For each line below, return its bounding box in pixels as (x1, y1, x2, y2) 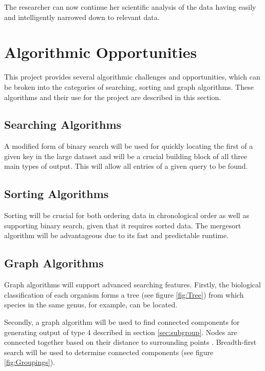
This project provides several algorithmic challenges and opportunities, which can (4, 71, 260, 82)
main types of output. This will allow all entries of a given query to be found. (4, 161, 248, 171)
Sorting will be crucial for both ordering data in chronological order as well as (4, 210, 249, 221)
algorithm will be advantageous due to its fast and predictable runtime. (4, 230, 229, 241)
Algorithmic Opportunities (4, 42, 197, 63)
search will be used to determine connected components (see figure (4, 346, 214, 357)
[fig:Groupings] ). (4, 357, 55, 367)
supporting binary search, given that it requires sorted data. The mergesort (4, 220, 241, 230)
